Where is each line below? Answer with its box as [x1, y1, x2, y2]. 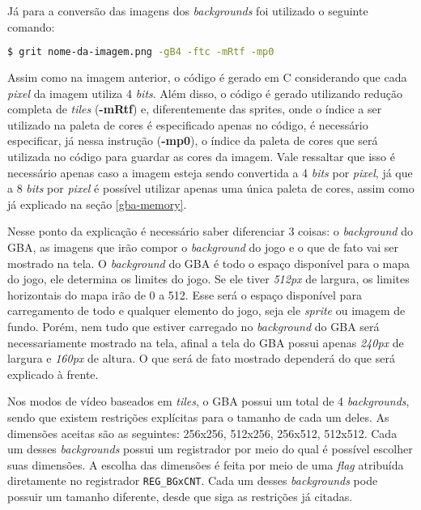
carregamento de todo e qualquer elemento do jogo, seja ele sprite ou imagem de [7, 302, 406, 319]
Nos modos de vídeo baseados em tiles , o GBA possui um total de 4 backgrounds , [7, 393, 410, 410]
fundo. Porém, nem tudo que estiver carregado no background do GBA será [7, 317, 380, 334]
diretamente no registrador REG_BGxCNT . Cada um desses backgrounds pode [7, 472, 378, 489]
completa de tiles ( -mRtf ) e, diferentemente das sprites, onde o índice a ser [7, 100, 382, 117]
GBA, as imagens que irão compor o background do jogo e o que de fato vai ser [7, 239, 399, 255]
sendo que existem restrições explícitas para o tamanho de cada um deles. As [7, 408, 389, 425]
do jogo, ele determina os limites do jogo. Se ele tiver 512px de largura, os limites [7, 270, 410, 287]
